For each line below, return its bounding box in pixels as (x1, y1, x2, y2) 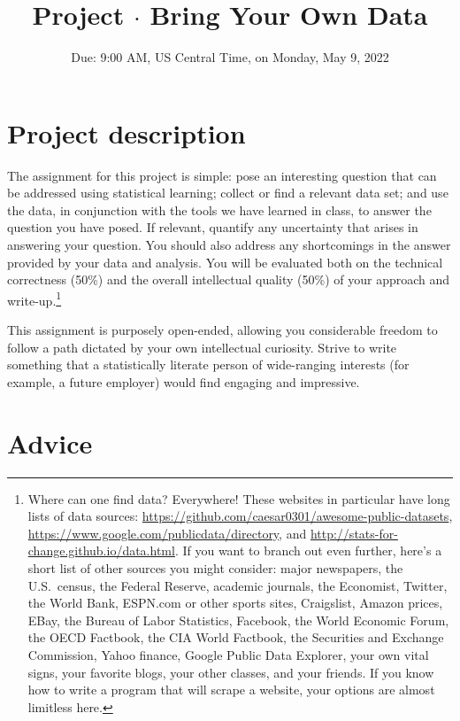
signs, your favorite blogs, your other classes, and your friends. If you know (27, 663, 434, 681)
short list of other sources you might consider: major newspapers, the (27, 558, 403, 577)
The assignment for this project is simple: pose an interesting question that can (7, 166, 437, 184)
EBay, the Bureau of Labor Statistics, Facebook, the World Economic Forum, (27, 610, 449, 629)
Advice (7, 424, 93, 461)
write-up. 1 (7, 288, 62, 309)
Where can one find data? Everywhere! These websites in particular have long (27, 489, 450, 508)
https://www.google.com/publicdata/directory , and (27, 523, 307, 542)
